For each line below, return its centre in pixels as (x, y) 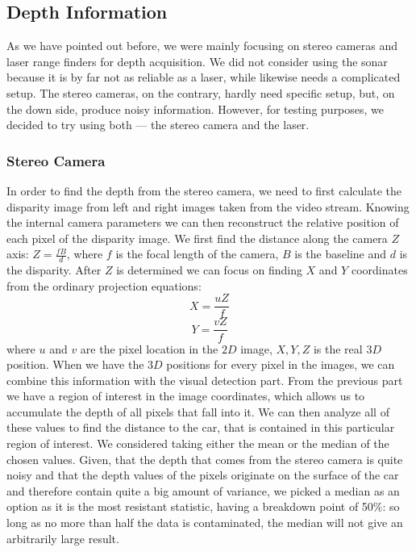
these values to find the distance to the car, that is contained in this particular (201, 427)
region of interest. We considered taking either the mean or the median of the (198, 443)
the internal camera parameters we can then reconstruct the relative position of (203, 222)
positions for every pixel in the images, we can (281, 364)
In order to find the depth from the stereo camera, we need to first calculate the (204, 190)
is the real (338, 348)
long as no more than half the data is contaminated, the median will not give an (205, 523)
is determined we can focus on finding (209, 270)
